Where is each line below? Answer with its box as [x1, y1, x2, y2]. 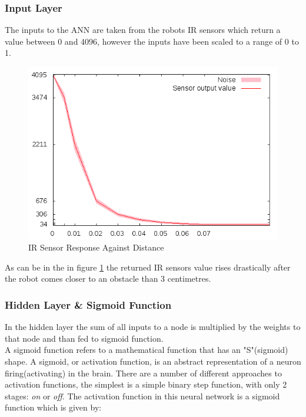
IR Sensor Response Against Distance [28, 241, 164, 253]
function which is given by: [5, 401, 102, 413]
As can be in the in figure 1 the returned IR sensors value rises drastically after [5, 261, 291, 273]
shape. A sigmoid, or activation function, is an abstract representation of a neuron [5, 355, 301, 368]
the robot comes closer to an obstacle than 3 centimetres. [5, 272, 211, 285]
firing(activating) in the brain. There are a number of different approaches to [5, 366, 282, 379]
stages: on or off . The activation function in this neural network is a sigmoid [5, 389, 280, 402]
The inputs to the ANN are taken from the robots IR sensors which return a [5, 24, 281, 36]
